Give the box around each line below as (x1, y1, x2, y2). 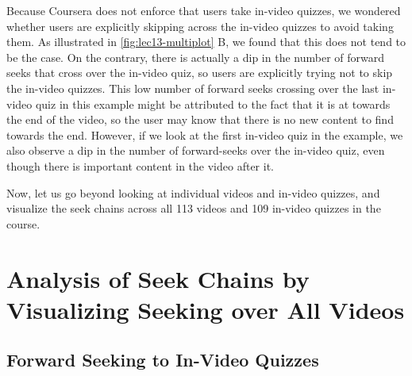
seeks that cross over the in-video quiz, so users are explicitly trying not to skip (6, 64, 393, 81)
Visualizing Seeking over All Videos (6, 293, 405, 325)
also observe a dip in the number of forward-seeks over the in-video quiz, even (6, 142, 385, 159)
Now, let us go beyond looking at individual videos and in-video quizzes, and (6, 184, 380, 201)
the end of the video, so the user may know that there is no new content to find (6, 111, 394, 128)
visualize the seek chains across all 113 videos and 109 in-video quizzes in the (6, 200, 381, 217)
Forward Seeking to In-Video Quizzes (6, 347, 319, 372)
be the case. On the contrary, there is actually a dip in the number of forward (6, 48, 385, 65)
